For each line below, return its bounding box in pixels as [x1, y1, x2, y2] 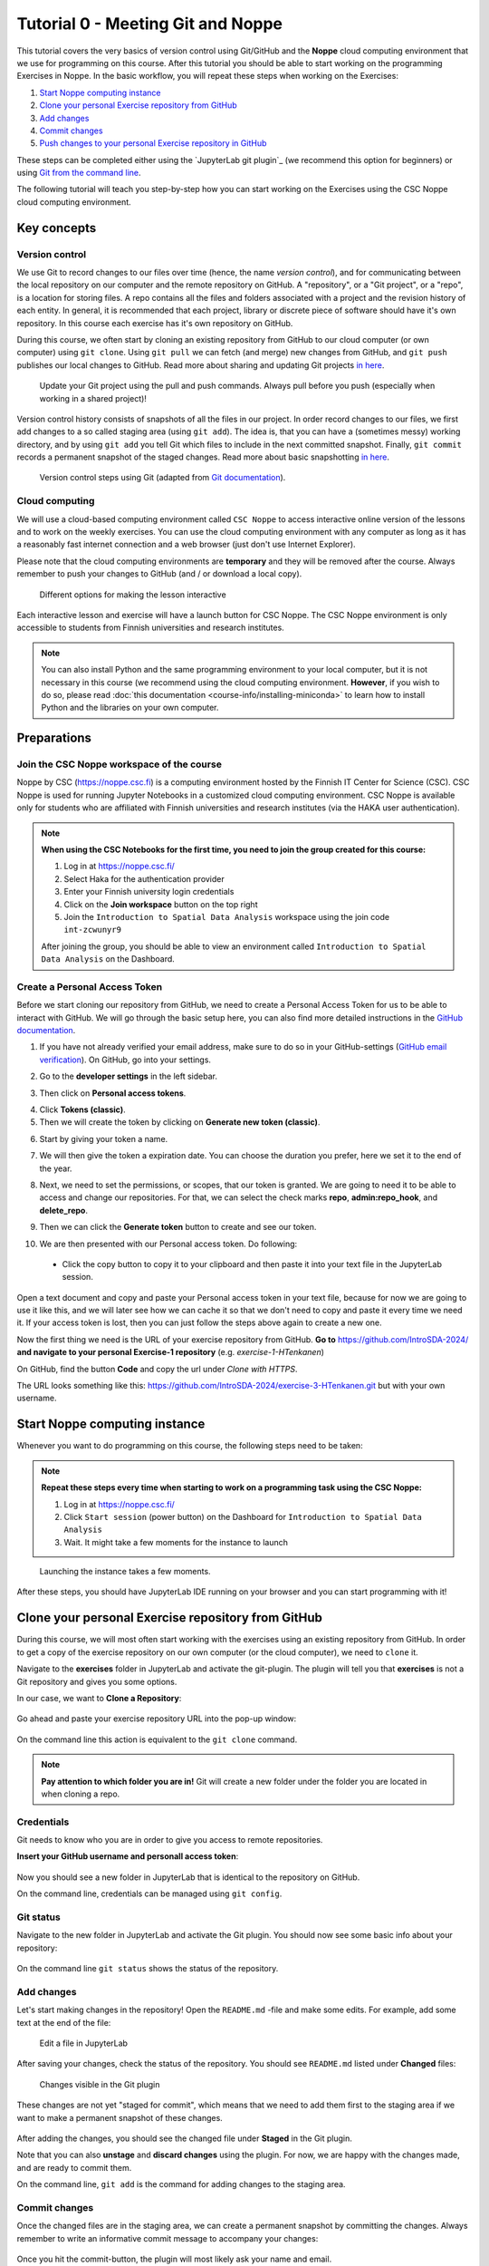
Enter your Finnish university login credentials [63, 886, 235, 897]
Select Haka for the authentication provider [63, 873, 225, 884]
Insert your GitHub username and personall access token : [16, 1851, 239, 1862]
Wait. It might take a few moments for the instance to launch [63, 1536, 289, 1547]
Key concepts [16, 220, 97, 236]
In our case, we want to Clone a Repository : [16, 1692, 182, 1703]
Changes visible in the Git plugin [39, 2078, 160, 2089]
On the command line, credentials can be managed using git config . [16, 1888, 283, 1899]
